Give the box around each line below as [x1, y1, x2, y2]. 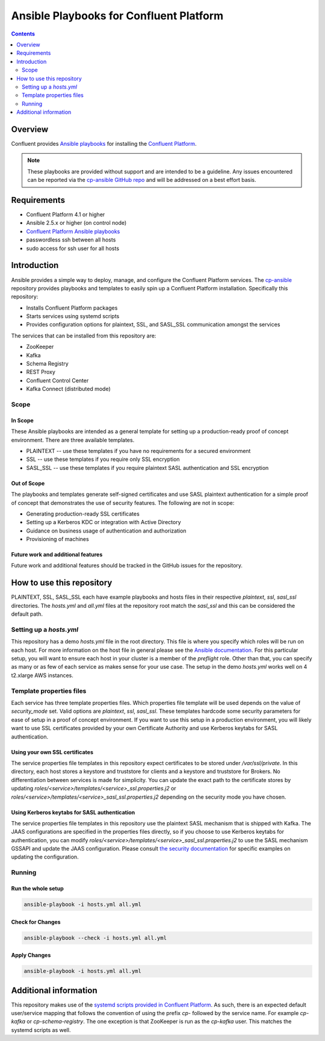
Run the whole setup [11, 885, 64, 892]
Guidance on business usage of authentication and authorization [26, 527, 187, 534]
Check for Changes [11, 918, 61, 925]
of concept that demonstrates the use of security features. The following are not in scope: [11, 499, 235, 506]
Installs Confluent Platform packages [26, 304, 118, 311]
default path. [11, 610, 43, 617]
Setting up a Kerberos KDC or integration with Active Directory [26, 519, 181, 526]
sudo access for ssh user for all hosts [26, 245, 120, 252]
